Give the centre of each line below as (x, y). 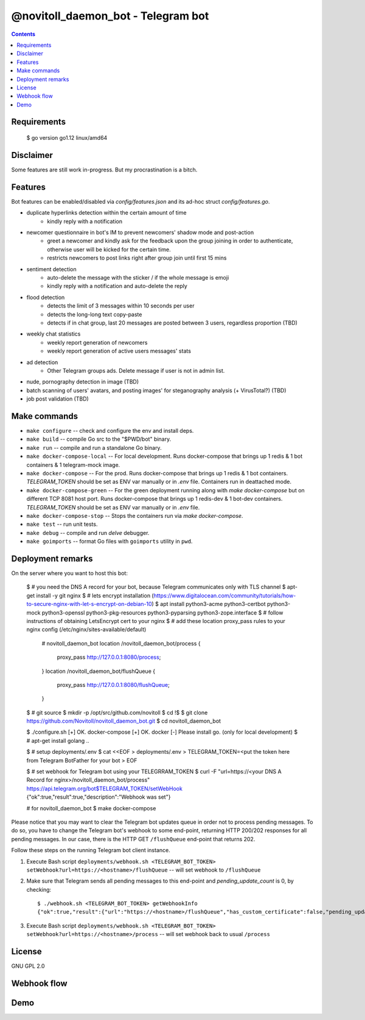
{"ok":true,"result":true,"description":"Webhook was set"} (99, 797)
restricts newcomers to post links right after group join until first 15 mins (137, 258)
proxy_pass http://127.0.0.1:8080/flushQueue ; (113, 684)
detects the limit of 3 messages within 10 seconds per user (121, 306)
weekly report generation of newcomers (97, 342)
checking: (39, 889)
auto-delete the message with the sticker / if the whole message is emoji (138, 278)
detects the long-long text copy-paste (95, 314)
